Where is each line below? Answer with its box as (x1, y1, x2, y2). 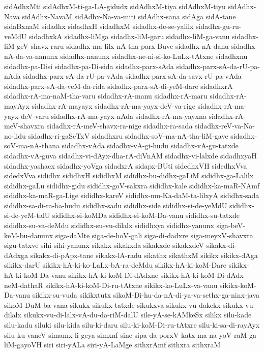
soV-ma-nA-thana (4, 140, 60, 151)
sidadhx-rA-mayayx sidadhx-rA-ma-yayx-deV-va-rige (32, 100, 195, 111)
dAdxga (4, 249, 28, 260)
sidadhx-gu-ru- (196, 21, 242, 31)
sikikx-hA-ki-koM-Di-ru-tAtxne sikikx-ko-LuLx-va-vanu (45, 279, 218, 290)
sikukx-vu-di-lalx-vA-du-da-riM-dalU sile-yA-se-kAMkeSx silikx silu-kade (23, 309, 252, 320)
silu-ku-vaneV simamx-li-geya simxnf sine (4, 329, 132, 340)
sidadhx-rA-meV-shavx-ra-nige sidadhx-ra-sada (46, 120, 193, 131)
